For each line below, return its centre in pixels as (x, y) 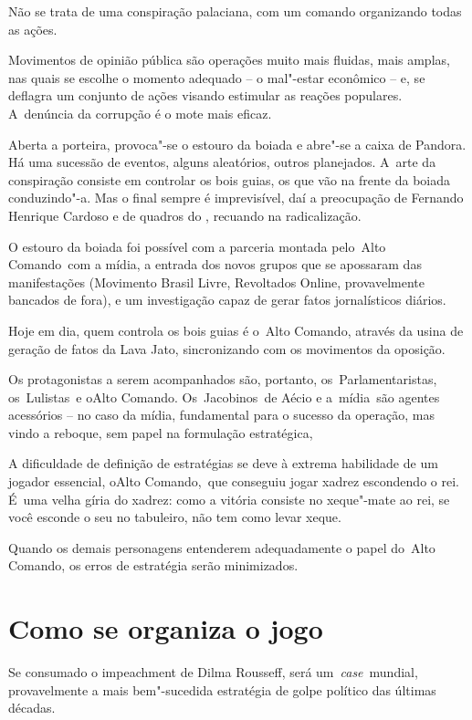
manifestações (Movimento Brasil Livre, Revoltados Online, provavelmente (216, 282)
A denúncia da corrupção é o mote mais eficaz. (140, 113)
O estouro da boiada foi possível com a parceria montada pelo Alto (197, 246)
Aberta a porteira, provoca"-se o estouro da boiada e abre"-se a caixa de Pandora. (237, 144)
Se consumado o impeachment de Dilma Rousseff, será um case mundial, (213, 672)
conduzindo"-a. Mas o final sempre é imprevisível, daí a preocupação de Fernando (236, 198)
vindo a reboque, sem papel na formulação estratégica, (161, 432)
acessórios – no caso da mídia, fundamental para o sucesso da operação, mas (221, 415)
